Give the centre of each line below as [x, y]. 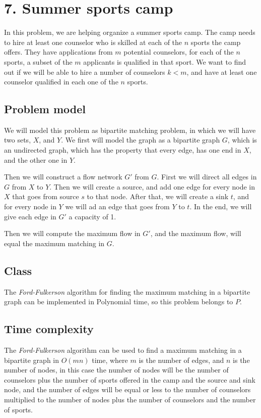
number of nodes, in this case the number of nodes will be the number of [116, 370]
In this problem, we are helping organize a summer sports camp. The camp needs [130, 32]
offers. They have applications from [58, 52]
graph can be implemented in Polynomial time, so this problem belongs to [119, 301]
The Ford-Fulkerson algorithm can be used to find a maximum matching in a [123, 350]
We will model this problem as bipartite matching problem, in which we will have [130, 130]
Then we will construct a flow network [63, 177]
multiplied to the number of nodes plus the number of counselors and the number [130, 399]
